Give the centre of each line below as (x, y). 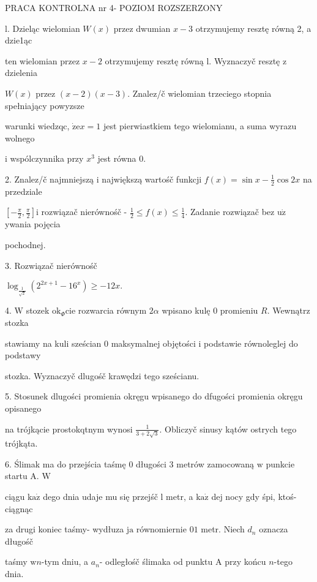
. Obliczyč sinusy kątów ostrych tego (228, 429)
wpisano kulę (186, 310)
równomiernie (161, 529)
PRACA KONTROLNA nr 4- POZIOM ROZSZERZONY (114, 7)
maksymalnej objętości (153, 343)
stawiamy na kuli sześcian (53, 343)
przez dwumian (142, 28)
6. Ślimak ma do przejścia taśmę (65, 463)
